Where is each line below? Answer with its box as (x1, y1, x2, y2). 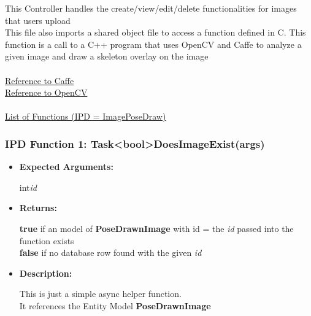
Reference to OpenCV (5, 86, 88, 99)
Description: (19, 266, 72, 279)
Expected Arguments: (19, 160, 113, 173)
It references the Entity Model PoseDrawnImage (19, 299, 211, 312)
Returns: (19, 201, 57, 214)
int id (19, 180, 37, 193)
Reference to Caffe (5, 74, 74, 87)
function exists (19, 234, 74, 247)
